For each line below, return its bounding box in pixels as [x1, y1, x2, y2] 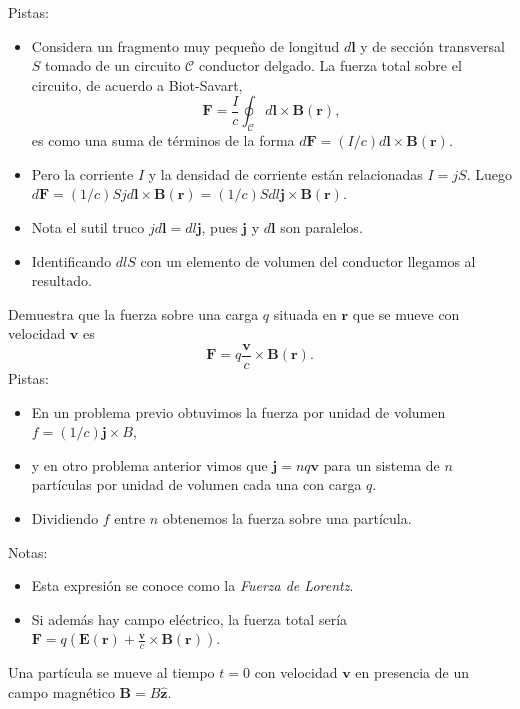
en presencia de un [355, 662, 469, 683]
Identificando [31, 250, 112, 271]
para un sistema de [323, 454, 440, 475]
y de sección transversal [360, 35, 505, 56]
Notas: [8, 541, 48, 562]
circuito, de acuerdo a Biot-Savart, [31, 74, 243, 95]
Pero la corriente [31, 163, 134, 184]
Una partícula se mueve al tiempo [8, 662, 215, 683]
